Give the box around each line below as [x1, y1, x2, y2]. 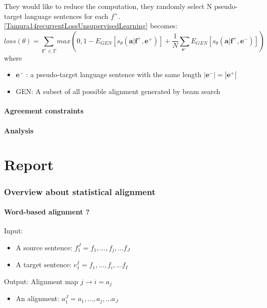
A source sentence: [15, 242, 72, 252]
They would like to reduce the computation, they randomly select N [4, 1, 212, 11]
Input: [4, 225, 23, 236]
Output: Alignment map [4, 276, 78, 286]
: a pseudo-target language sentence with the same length [26, 69, 202, 80]
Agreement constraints [4, 105, 84, 116]
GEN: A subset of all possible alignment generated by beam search [15, 86, 221, 97]
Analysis [4, 125, 34, 135]
